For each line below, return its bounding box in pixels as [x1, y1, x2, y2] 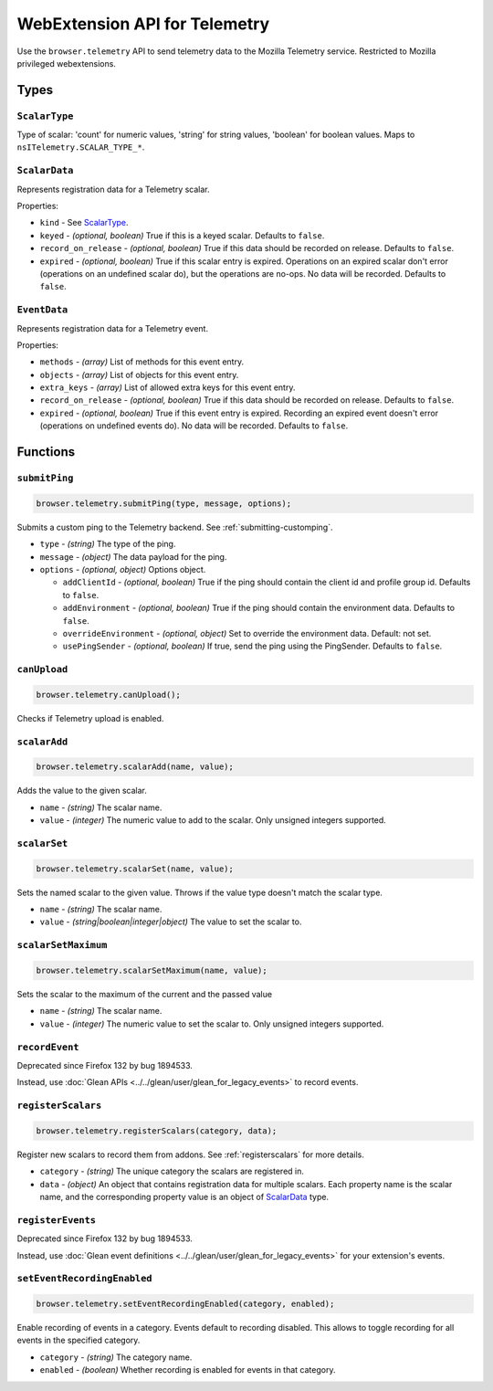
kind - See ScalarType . [39, 217, 129, 228]
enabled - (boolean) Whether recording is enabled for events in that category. [39, 1365, 336, 1375]
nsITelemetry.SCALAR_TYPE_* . [16, 142, 145, 153]
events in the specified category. [16, 1334, 141, 1346]
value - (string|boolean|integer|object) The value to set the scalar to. [39, 916, 302, 927]
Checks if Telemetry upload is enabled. [16, 712, 164, 723]
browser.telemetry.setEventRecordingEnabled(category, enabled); [36, 1299, 335, 1310]
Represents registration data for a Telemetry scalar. [16, 184, 210, 195]
